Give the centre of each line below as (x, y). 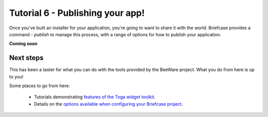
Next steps (26, 58)
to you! (16, 76)
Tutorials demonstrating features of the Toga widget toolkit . (95, 97)
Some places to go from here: (40, 86)
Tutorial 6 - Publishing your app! (77, 13)
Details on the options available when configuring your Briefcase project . (108, 104)
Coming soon (23, 44)
